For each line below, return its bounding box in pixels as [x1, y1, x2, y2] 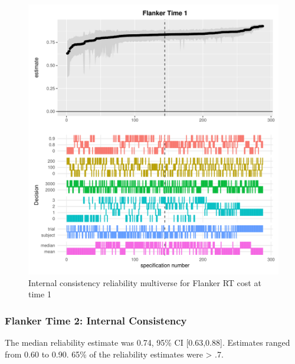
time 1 [28, 288, 51, 300]
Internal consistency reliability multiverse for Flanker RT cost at [28, 276, 261, 288]
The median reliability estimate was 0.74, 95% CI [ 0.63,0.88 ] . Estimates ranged [5, 336, 290, 349]
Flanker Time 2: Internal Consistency [5, 313, 187, 327]
